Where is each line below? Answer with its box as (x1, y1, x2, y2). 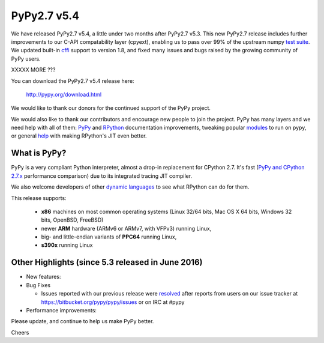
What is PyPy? (11, 148, 67, 159)
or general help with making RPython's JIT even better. (11, 132, 147, 139)
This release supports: (11, 194, 67, 201)
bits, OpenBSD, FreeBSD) (41, 216, 104, 223)
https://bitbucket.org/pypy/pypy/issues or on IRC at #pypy (41, 298, 185, 306)
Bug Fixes (26, 281, 51, 288)
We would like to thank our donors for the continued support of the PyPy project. (11, 105, 211, 112)
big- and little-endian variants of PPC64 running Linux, (41, 233, 177, 240)
